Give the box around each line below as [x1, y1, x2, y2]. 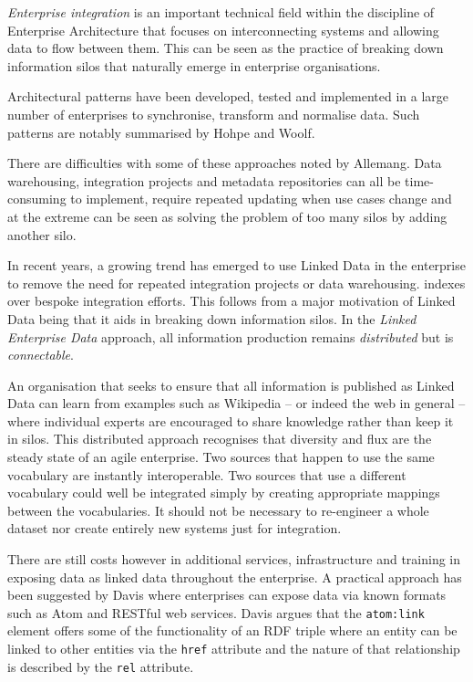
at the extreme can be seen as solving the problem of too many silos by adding [7, 206, 447, 226]
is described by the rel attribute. [7, 656, 194, 676]
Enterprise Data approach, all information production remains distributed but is [7, 327, 454, 346]
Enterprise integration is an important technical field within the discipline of [7, 3, 435, 21]
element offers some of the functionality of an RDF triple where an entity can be [7, 621, 458, 640]
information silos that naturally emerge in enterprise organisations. [7, 56, 381, 75]
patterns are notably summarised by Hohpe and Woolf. [7, 122, 315, 142]
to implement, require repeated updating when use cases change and [70, 189, 452, 208]
